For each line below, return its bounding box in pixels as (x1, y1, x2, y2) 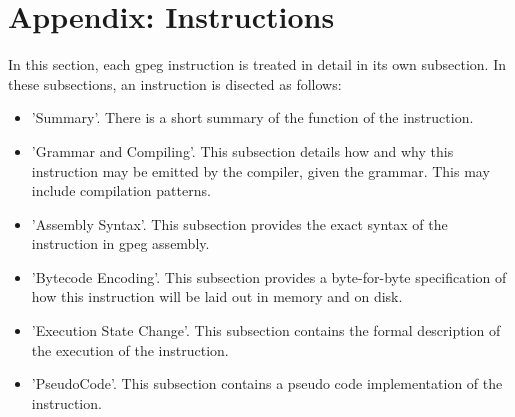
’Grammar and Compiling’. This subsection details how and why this (31, 140, 454, 161)
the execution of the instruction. (31, 339, 229, 360)
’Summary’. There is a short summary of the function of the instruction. (31, 107, 474, 128)
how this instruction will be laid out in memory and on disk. (31, 286, 403, 307)
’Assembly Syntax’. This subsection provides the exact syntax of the (31, 213, 448, 234)
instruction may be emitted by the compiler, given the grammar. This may (31, 160, 490, 181)
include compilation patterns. (31, 180, 211, 201)
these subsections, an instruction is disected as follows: (8, 73, 342, 94)
